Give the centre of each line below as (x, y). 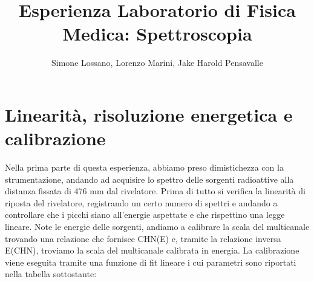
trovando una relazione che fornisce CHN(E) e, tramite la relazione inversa (143, 238)
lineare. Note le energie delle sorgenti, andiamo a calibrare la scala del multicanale (157, 226)
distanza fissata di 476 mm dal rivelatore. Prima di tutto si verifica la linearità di (155, 191)
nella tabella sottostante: (51, 274)
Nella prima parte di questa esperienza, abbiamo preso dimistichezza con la (144, 167)
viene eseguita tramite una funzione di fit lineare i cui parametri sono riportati (151, 262)
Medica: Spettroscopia (157, 34)
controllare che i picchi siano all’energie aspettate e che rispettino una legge (145, 215)
